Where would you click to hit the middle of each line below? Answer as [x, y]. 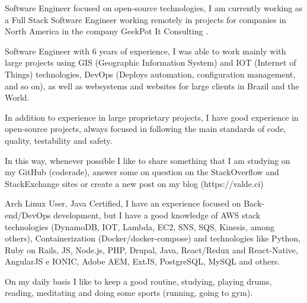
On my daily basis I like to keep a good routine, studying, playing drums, [138, 281]
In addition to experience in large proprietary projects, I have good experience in [152, 117]
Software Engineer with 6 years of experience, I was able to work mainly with [145, 51]
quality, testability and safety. [59, 140]
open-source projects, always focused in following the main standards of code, [145, 129]
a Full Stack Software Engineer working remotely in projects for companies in [145, 19]
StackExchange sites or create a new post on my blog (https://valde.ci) [134, 183]
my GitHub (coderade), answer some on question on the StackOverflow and [142, 172]
